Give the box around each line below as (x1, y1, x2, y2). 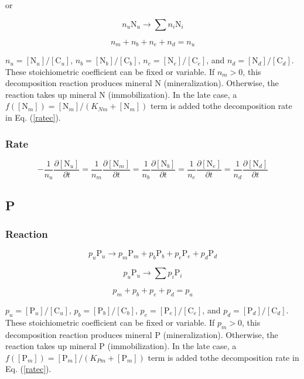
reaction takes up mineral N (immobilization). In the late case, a (5, 88, 237, 100)
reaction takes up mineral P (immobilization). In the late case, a (5, 340, 237, 352)
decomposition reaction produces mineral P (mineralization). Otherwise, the (5, 328, 278, 340)
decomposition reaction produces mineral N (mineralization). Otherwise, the (5, 77, 279, 89)
